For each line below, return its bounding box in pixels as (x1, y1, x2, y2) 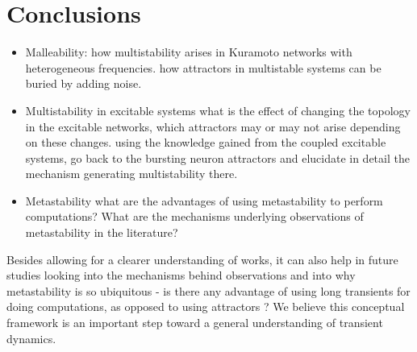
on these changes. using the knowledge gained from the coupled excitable (25, 134, 386, 151)
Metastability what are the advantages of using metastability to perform (25, 192, 383, 209)
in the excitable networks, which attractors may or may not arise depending (25, 118, 401, 135)
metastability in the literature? (25, 224, 178, 241)
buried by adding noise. (25, 75, 142, 92)
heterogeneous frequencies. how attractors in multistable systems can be (25, 59, 382, 76)
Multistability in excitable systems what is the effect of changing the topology (25, 101, 411, 118)
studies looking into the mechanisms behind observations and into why (6, 267, 356, 284)
